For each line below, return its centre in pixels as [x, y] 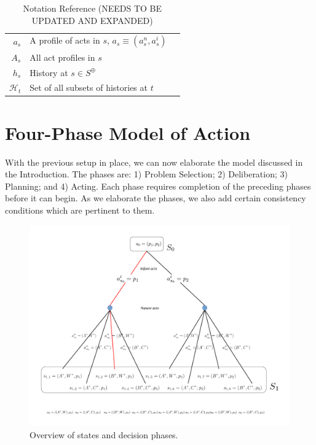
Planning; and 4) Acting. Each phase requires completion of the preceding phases [158, 186]
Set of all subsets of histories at [89, 87]
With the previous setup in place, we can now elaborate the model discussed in [154, 162]
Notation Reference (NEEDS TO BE [93, 8]
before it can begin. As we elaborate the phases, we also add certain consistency [156, 198]
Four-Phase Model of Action [128, 132]
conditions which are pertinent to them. [80, 210]
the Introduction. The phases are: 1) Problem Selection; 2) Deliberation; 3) [146, 174]
